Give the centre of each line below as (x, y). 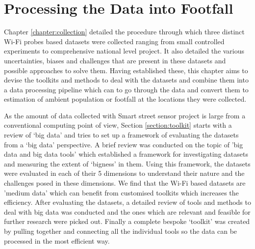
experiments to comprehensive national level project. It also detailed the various (124, 51)
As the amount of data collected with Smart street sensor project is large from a (125, 115)
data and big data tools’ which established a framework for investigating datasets (126, 154)
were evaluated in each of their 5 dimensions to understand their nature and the (124, 173)
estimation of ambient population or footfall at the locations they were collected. (125, 99)
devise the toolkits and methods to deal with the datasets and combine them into (126, 80)
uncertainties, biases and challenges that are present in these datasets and (115, 60)
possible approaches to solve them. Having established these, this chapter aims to (126, 70)
